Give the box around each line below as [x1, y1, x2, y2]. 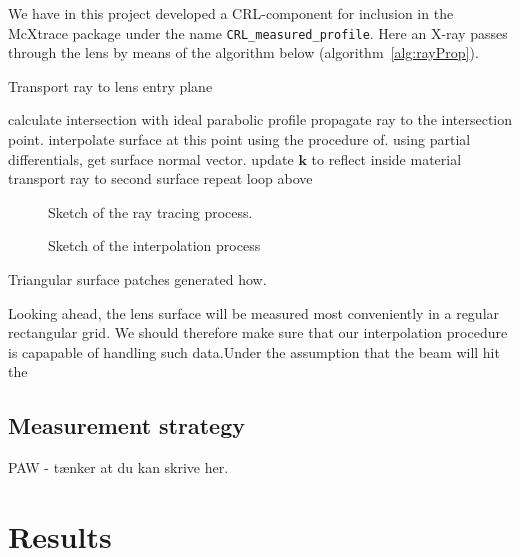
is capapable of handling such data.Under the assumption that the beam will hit [8, 341, 500, 362]
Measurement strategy [8, 410, 245, 441]
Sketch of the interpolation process [48, 235, 261, 256]
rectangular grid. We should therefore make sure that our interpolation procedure [8, 322, 508, 343]
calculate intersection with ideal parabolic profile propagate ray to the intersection [8, 109, 513, 130]
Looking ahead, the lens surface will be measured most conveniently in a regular [8, 302, 500, 323]
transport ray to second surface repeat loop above [8, 168, 313, 189]
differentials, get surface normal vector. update [8, 148, 294, 169]
